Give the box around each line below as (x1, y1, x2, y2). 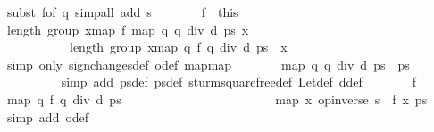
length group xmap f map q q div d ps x (6, 20, 249, 38)
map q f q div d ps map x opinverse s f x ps (6, 89, 428, 108)
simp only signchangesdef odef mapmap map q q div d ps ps (6, 54, 410, 73)
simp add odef (6, 107, 89, 126)
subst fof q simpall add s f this (6, 3, 238, 21)
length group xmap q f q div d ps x (69, 37, 288, 56)
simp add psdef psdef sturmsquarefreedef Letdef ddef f (61, 72, 417, 91)
